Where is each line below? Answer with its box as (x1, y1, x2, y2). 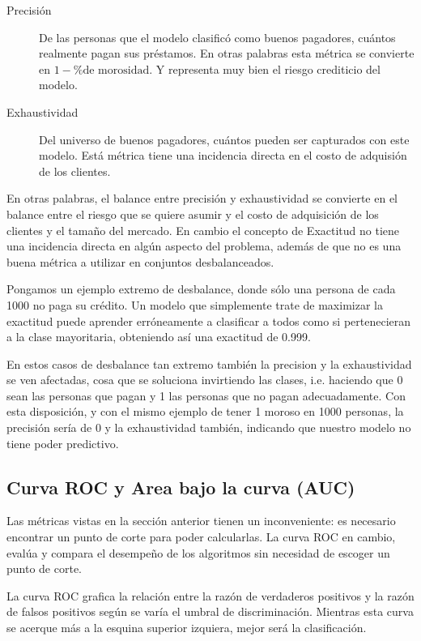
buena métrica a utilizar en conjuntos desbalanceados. (6, 253, 274, 270)
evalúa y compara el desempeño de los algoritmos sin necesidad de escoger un (6, 544, 390, 561)
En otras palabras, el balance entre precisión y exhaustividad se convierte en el (6, 190, 398, 207)
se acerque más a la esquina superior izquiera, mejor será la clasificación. (6, 619, 367, 636)
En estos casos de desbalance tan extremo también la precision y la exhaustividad (6, 355, 412, 372)
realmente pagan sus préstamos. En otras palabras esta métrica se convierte (39, 45, 415, 62)
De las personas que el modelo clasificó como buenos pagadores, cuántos (39, 28, 396, 45)
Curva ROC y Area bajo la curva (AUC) (6, 474, 355, 499)
